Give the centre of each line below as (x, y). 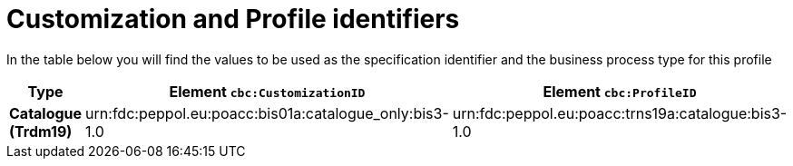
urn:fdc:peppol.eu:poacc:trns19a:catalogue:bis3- (620, 113)
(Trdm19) (41, 131)
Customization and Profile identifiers (233, 19)
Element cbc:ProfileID (620, 91)
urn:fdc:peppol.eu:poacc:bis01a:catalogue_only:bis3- (267, 113)
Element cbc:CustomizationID (267, 91)
